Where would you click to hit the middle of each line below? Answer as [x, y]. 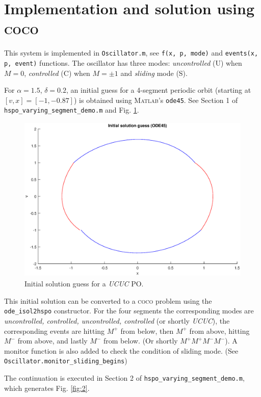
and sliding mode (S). [154, 73]
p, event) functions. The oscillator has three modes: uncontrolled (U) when [123, 62]
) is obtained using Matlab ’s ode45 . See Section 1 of [156, 100]
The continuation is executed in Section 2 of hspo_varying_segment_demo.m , [124, 377]
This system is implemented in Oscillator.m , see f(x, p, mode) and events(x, [131, 53]
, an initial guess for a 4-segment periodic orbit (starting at [159, 90]
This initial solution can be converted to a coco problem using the [108, 300]
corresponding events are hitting [55, 330]
